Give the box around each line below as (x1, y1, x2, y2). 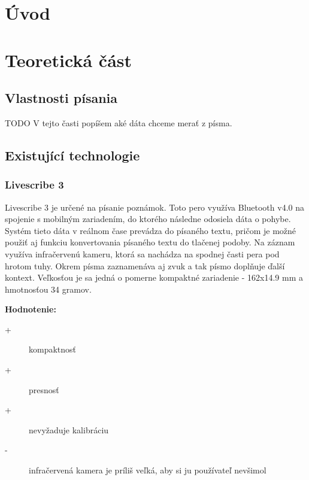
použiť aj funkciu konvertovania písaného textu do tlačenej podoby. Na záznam (5, 236, 295, 248)
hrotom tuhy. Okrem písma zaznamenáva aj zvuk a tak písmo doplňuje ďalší (5, 259, 285, 272)
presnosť (29, 383, 59, 396)
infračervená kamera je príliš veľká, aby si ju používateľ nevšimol (29, 464, 266, 476)
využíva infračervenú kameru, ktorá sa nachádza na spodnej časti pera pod (5, 247, 280, 260)
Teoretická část (5, 47, 132, 72)
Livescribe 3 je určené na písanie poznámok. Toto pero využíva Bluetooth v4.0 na (5, 200, 304, 213)
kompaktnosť (29, 343, 77, 356)
